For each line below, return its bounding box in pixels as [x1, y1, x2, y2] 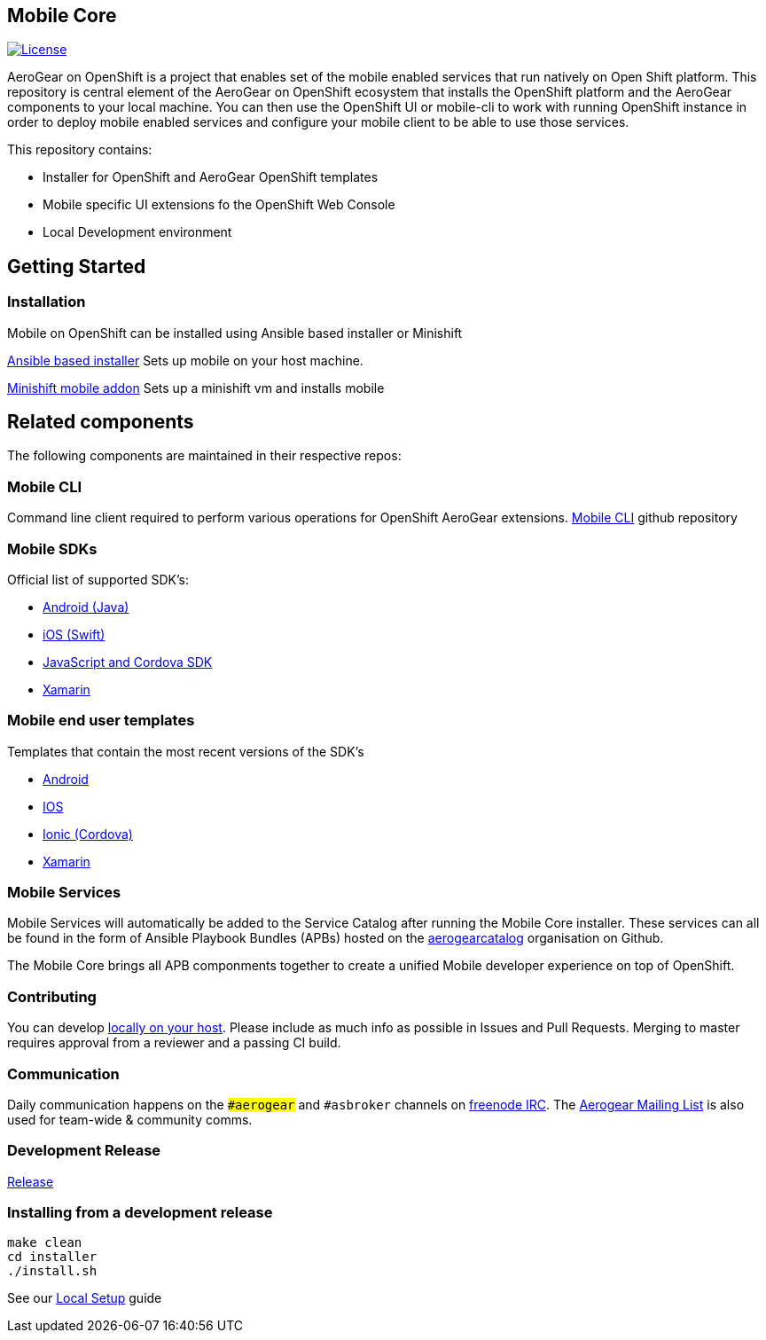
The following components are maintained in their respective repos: [7, 448, 402, 464]
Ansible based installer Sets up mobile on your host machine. [7, 352, 363, 368]
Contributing [7, 987, 97, 1006]
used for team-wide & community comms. [7, 1111, 253, 1127]
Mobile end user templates [7, 711, 195, 730]
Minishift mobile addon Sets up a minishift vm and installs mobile [7, 380, 385, 396]
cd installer [7, 1250, 98, 1265]
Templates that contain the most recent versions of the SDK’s [7, 743, 364, 759]
